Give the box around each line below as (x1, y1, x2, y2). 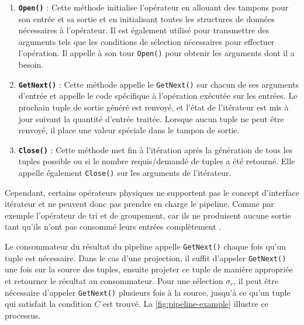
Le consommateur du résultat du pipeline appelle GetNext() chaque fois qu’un (5, 240, 286, 252)
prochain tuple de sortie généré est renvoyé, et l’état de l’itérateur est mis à (18, 101, 289, 113)
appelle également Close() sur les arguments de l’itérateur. (18, 166, 232, 178)
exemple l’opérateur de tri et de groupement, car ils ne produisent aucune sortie (5, 209, 291, 221)
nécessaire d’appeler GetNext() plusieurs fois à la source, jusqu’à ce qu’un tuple (5, 286, 291, 298)
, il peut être (233, 274, 278, 286)
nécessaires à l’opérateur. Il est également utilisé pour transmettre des (18, 24, 270, 36)
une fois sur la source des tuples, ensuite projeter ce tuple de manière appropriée (5, 263, 293, 275)
